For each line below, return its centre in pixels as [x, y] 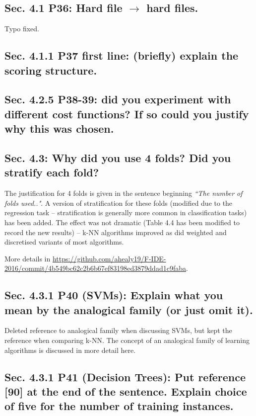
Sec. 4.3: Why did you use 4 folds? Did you [118, 157]
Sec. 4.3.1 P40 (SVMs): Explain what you [114, 295]
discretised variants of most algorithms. [64, 242]
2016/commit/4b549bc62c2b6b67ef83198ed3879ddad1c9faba [95, 268]
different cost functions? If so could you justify [127, 114]
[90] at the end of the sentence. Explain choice [126, 391]
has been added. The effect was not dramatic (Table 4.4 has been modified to [122, 222]
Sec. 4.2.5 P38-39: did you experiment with [118, 99]
